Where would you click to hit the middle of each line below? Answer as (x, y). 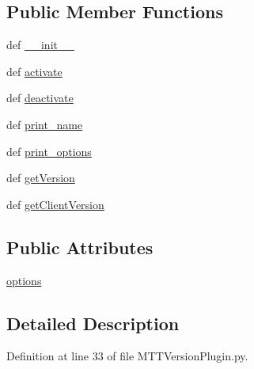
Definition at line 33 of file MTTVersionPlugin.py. (127, 356)
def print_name (45, 124)
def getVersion (41, 178)
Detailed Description (93, 323)
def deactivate (40, 98)
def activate (34, 71)
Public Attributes (80, 247)
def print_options (49, 151)
